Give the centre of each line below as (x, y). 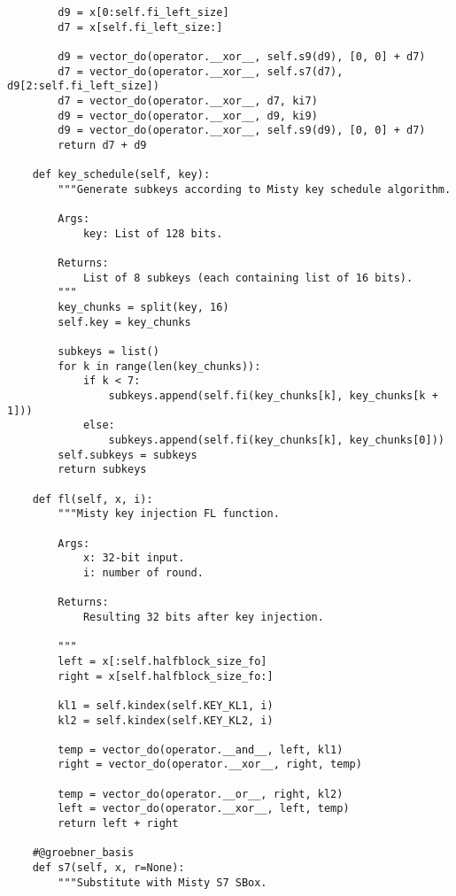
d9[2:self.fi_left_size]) (83, 86)
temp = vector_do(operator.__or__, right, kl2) (201, 794)
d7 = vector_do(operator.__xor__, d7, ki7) (188, 100)
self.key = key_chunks (124, 322)
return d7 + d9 (102, 145)
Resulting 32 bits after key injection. (203, 617)
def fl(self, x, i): (93, 499)
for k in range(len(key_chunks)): (159, 366)
